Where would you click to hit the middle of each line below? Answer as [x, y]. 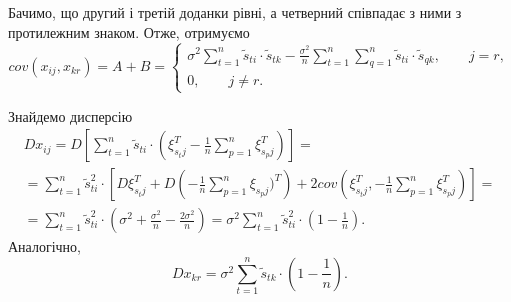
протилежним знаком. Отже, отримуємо [129, 31]
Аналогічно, [44, 246]
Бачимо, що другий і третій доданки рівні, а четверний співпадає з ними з [235, 12]
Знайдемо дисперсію [70, 115]
